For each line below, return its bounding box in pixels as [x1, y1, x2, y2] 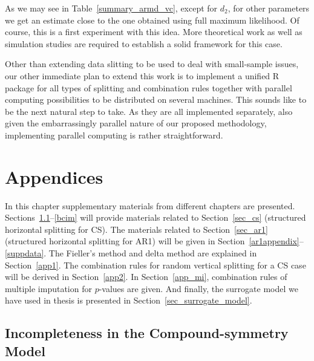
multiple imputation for [5, 282, 92, 294]
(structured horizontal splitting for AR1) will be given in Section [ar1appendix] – [5, 235, 304, 247]
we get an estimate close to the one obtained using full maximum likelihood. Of [5, 13, 299, 26]
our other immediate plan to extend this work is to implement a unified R [5, 69, 280, 82]
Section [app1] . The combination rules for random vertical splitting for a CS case [5, 258, 306, 271]
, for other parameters [227, 2, 310, 14]
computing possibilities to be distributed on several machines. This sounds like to [5, 93, 307, 106]
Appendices [5, 164, 103, 189]
